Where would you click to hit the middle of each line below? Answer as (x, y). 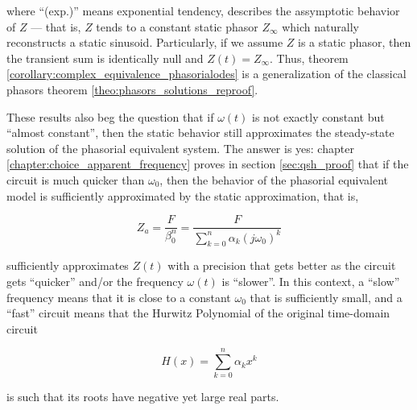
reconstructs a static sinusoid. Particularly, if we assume (145, 42)
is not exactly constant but (318, 116)
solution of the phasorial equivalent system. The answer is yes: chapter (180, 148)
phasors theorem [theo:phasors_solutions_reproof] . (132, 89)
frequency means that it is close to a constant (119, 297)
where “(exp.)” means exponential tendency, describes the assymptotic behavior (203, 10)
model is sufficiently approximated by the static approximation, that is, (183, 195)
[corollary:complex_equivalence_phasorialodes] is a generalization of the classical (206, 74)
